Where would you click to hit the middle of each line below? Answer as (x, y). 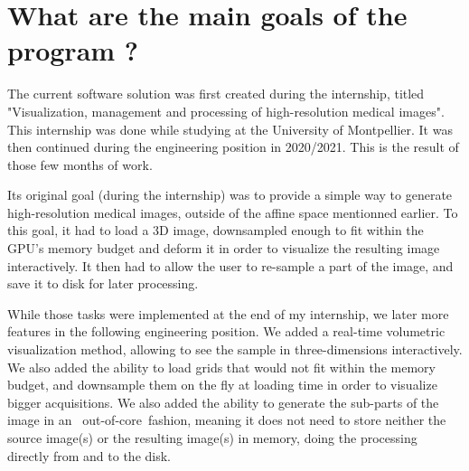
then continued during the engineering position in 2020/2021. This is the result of (233, 147)
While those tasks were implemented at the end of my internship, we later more (228, 313)
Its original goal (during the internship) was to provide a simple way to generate (230, 195)
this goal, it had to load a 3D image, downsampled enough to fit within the (216, 230)
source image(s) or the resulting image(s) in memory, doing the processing (212, 438)
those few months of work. (80, 164)
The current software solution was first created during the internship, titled (216, 94)
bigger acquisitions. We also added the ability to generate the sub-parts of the (223, 402)
